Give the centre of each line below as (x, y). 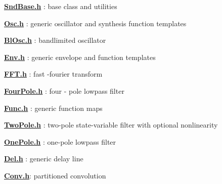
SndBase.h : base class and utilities (61, 6)
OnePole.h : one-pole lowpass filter (60, 141)
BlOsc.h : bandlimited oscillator (55, 40)
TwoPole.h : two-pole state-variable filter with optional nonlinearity (111, 125)
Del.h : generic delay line (44, 159)
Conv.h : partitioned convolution (55, 175)
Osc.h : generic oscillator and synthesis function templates (95, 23)
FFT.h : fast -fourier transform (53, 74)
